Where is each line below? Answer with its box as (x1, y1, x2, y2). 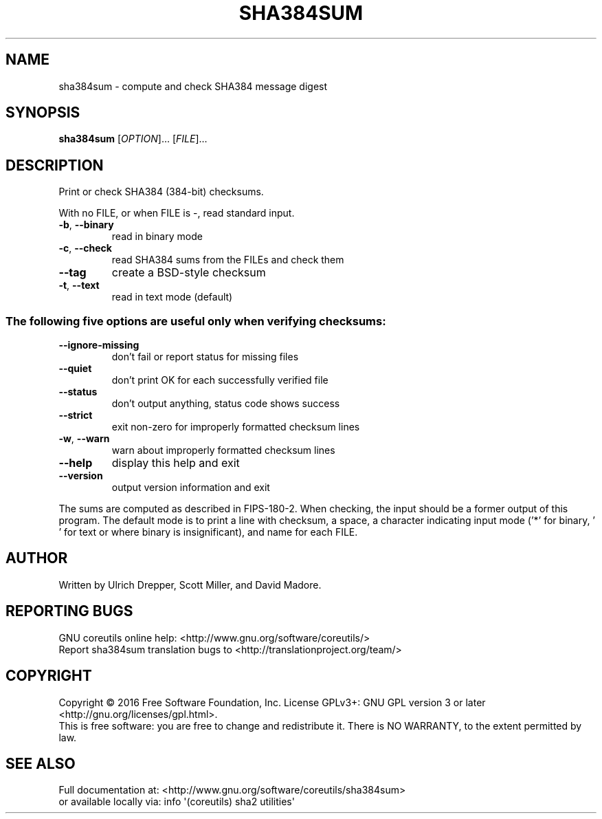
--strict (58, 409, 93, 422)
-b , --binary (58, 219, 114, 231)
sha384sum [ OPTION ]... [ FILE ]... (58, 133, 208, 145)
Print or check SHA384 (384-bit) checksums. (58, 186, 264, 198)
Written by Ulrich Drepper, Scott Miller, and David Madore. (58, 578, 322, 591)
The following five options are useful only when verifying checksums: (5, 314, 386, 328)
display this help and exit (111, 456, 240, 470)
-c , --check (58, 242, 112, 254)
